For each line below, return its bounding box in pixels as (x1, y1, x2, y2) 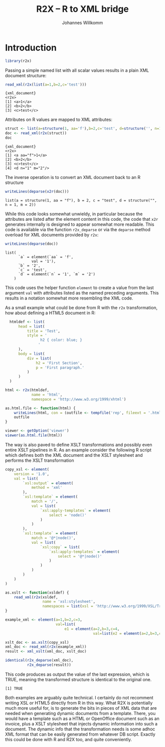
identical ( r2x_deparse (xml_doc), (5, 658, 74, 663)
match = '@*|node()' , (31, 536, 76, 540)
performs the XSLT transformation (5, 457, 75, 463)
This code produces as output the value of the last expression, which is (5, 671, 150, 677)
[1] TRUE (5, 686, 23, 691)
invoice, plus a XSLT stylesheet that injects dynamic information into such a (5, 720, 158, 726)
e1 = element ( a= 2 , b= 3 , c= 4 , (64, 626, 120, 631)
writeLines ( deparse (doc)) (5, 241, 58, 246)
